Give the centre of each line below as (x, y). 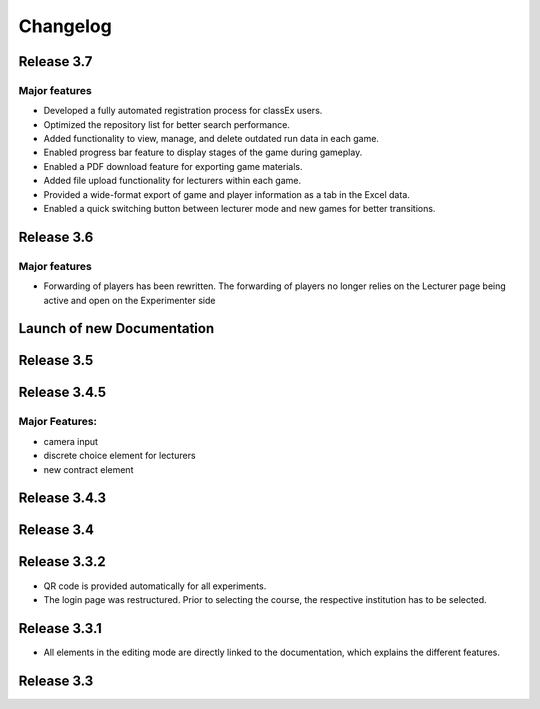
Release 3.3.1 (60, 628)
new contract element (88, 469)
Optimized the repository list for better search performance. (166, 124)
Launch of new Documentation (116, 328)
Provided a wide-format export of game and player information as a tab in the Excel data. (226, 194)
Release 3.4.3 (62, 498)
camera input (71, 441)
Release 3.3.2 (62, 561)
